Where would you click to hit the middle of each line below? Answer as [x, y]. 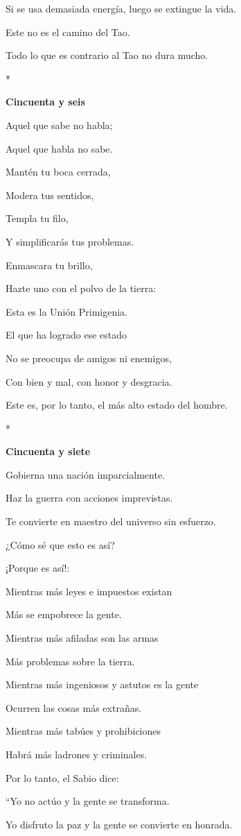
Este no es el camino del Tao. [68, 32]
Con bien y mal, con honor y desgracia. [89, 381]
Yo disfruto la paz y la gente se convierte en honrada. [119, 824]
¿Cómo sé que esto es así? [60, 544]
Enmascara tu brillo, [49, 265]
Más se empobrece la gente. [64, 614]
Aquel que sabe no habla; [59, 125]
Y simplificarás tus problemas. [70, 241]
